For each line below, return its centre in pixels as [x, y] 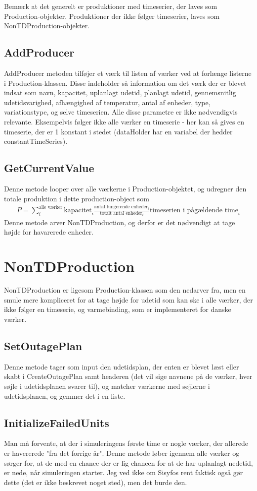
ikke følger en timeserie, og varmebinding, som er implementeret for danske [118, 309]
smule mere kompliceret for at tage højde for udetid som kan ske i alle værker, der [128, 299]
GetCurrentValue [49, 168]
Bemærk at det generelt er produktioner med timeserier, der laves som [111, 6]
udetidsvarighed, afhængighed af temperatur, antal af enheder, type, [107, 102]
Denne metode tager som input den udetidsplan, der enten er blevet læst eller [122, 366]
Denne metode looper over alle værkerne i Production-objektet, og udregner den [125, 188]
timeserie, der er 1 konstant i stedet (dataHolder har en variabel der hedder [118, 131]
